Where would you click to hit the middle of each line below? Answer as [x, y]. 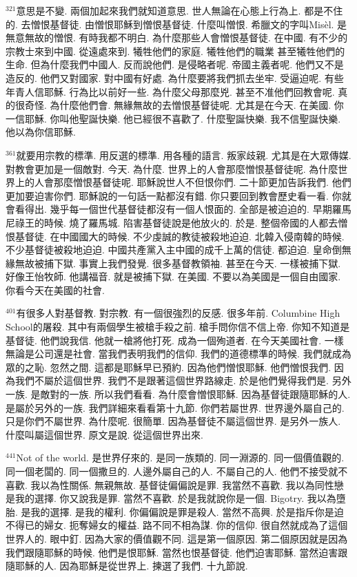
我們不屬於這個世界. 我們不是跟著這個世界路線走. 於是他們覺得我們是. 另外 [183, 380]
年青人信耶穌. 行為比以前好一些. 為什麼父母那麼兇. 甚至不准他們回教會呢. [170, 91]
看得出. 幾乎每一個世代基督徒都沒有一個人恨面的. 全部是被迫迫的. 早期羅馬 [183, 209]
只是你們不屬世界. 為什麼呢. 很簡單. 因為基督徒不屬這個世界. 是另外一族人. [173, 421]
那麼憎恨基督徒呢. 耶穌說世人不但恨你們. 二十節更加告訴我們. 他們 [202, 182]
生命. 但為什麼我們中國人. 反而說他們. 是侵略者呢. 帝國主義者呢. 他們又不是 [175, 64]
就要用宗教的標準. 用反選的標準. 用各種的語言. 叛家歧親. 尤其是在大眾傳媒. [184, 155]
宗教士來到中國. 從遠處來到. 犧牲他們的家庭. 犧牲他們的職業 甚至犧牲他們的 [175, 51]
